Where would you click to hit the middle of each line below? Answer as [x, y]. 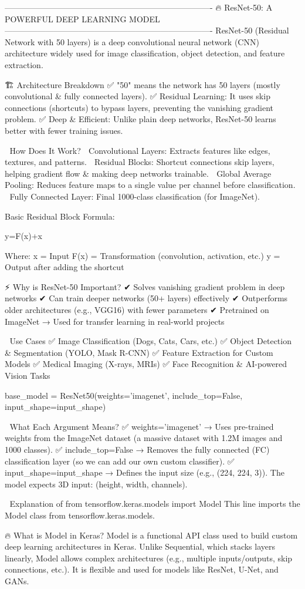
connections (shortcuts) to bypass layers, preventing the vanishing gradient [139, 107]
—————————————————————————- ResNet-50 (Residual [147, 30]
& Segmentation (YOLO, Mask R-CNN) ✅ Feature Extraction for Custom [139, 352]
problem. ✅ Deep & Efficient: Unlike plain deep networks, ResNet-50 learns [140, 119]
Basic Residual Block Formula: [60, 216]
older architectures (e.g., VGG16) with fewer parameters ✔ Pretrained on [137, 310]
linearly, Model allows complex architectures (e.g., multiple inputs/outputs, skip [149, 558]
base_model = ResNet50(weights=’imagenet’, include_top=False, [124, 395]
